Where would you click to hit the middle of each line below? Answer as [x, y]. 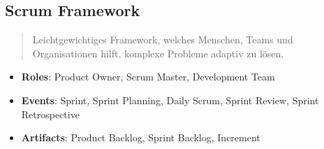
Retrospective [50, 114]
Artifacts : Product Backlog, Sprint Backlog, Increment [141, 137]
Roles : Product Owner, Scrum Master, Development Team [148, 77]
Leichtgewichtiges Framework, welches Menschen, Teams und [163, 40]
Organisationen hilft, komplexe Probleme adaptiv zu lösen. [158, 53]
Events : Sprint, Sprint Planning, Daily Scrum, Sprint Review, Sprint [170, 100]
